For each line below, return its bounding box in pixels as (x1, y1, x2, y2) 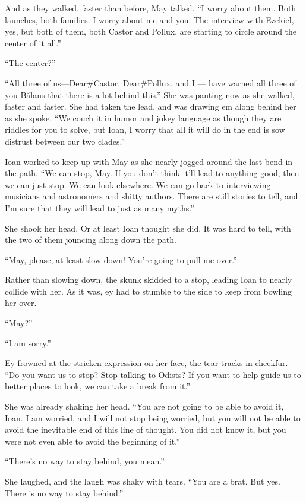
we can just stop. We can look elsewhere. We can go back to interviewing (5, 178, 271, 190)
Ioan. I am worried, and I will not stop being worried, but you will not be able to (5, 411, 301, 424)
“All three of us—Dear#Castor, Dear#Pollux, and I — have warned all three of (5, 76, 296, 89)
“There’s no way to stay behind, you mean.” (5, 455, 165, 467)
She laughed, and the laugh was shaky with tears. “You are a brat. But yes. (5, 475, 280, 487)
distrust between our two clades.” (5, 135, 125, 147)
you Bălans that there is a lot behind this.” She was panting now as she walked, (5, 88, 295, 101)
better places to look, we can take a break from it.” (5, 380, 191, 392)
